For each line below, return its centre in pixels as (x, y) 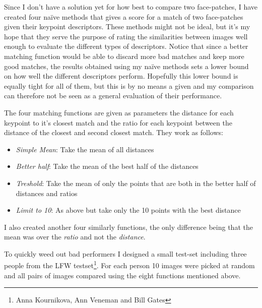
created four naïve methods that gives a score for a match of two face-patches (124, 16)
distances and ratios (47, 193)
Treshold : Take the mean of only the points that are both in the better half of (136, 183)
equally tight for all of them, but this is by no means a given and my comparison (129, 85)
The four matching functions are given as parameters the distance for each (119, 112)
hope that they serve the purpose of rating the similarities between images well (126, 36)
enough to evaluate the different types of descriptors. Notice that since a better (126, 46)
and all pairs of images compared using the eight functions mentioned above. (122, 275)
